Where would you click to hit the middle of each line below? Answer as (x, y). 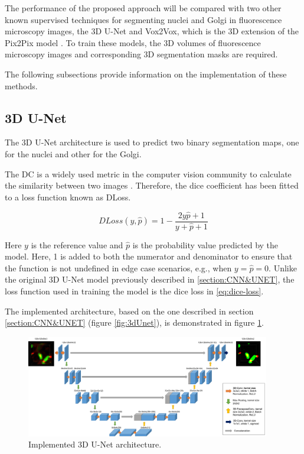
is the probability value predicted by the (205, 244)
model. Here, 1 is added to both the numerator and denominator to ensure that (149, 256)
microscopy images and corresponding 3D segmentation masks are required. (141, 54)
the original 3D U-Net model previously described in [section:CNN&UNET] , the (150, 279)
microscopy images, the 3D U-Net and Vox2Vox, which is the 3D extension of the (152, 31)
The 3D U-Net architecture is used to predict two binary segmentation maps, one (152, 142)
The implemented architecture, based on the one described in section (129, 311)
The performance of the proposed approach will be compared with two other (143, 8)
